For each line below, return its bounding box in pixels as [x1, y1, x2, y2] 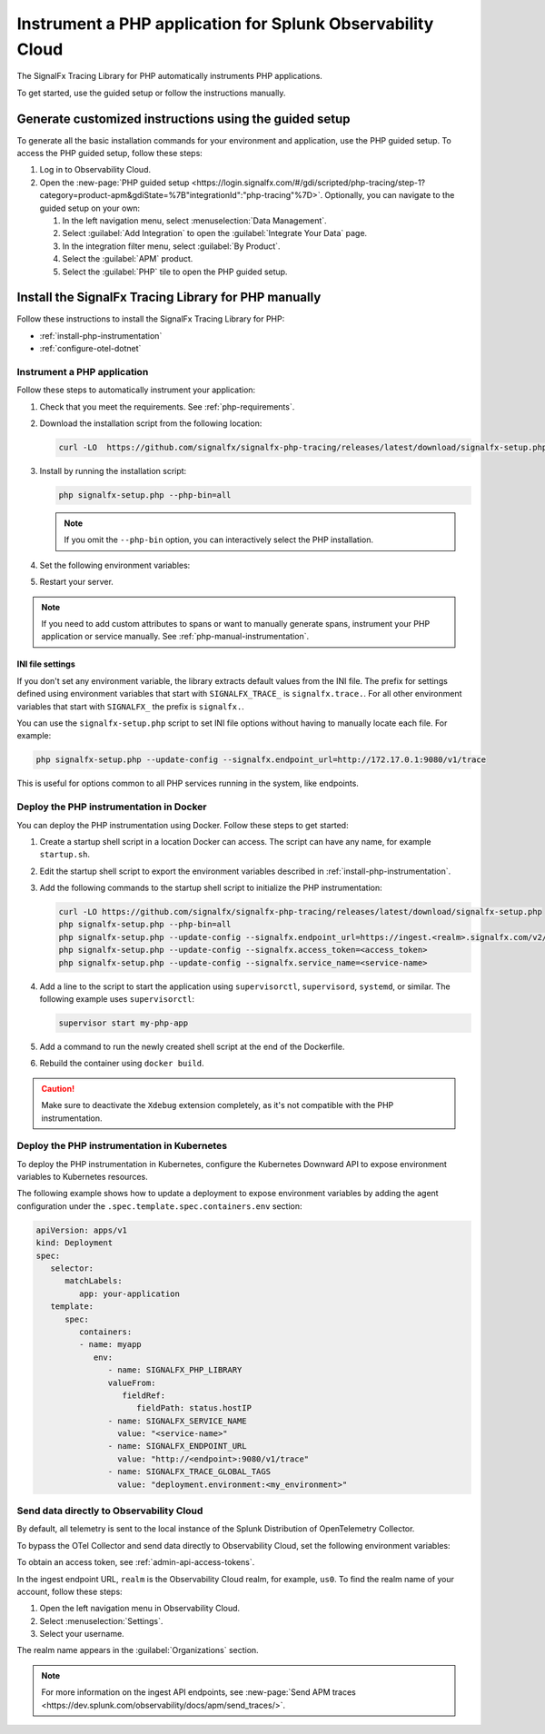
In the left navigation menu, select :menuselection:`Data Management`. [62, 214, 327, 226]
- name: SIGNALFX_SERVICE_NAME [107, 1415, 247, 1426]
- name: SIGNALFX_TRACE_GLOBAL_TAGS [107, 1467, 272, 1477]
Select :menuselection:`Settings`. [39, 1615, 163, 1626]
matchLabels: [64, 1276, 123, 1286]
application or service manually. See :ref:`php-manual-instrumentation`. [41, 631, 309, 642]
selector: [50, 1263, 94, 1273]
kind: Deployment [35, 1238, 114, 1248]
